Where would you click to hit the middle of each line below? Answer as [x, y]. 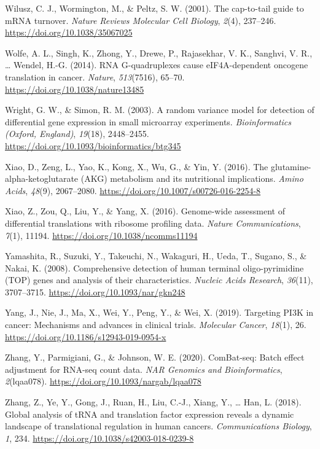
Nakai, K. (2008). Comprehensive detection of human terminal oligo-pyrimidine [154, 267]
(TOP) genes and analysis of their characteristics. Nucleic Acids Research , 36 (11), [159, 280]
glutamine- [291, 166]
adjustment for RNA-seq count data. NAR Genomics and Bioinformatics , [144, 369]
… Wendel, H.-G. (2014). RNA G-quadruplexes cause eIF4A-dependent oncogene [157, 65]
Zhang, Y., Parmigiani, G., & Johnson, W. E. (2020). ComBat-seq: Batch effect [155, 357]
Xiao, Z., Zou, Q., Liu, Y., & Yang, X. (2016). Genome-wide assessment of [145, 211]
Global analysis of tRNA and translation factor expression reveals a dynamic [150, 414]
